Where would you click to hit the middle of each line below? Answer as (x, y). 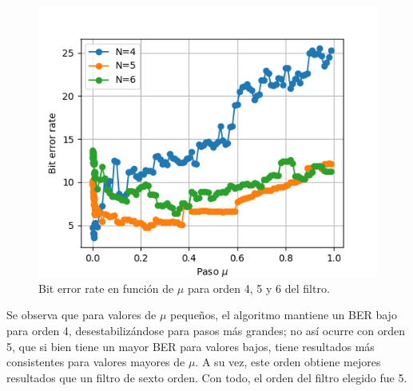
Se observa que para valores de (81, 315)
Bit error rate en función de (106, 288)
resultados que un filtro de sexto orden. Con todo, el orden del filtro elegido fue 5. (207, 377)
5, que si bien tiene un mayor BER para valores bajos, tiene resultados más (191, 346)
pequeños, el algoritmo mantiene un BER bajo (284, 315)
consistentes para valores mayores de (96, 362)
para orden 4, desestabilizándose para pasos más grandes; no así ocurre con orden (206, 330)
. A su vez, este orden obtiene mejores (288, 362)
